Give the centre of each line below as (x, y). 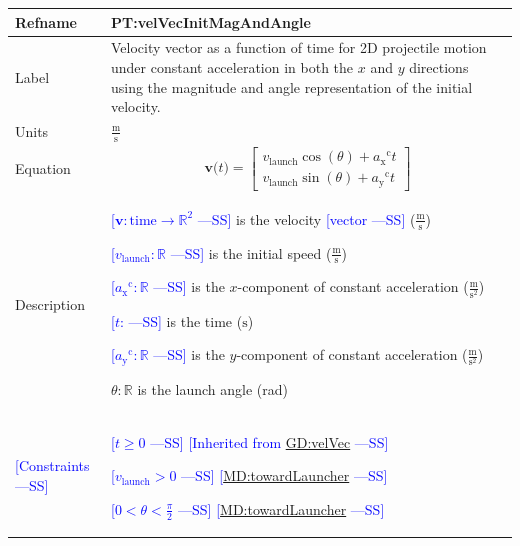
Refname (46, 21)
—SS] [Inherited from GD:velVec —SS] (269, 441)
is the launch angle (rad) (213, 388)
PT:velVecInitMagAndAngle (210, 21)
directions (439, 66)
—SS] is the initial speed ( (251, 252)
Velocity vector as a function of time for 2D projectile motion (298, 47)
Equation (43, 168)
